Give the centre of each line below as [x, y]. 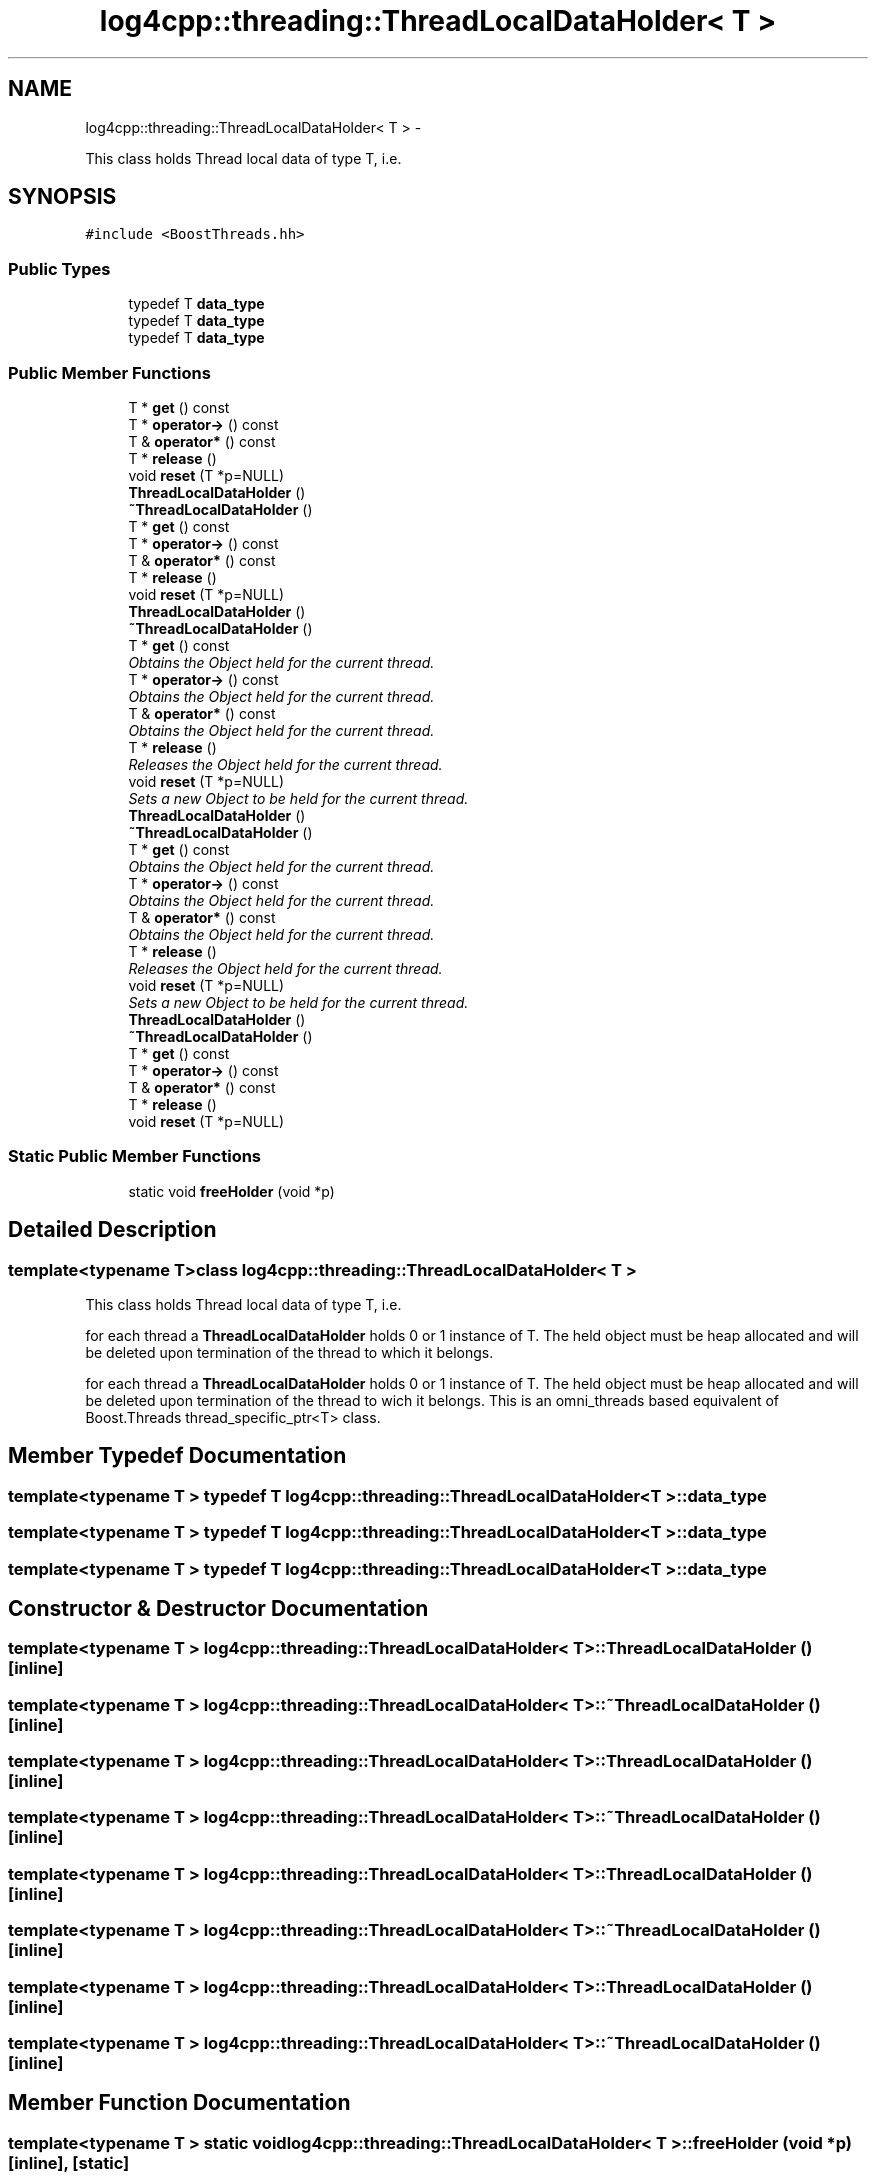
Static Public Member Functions [135, 1156]
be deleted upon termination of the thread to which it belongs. [289, 1352]
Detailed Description [112, 1230]
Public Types [59, 268]
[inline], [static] [69, 2162]
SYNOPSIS [62, 197]
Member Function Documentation [179, 2103]
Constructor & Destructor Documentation [218, 1608]
